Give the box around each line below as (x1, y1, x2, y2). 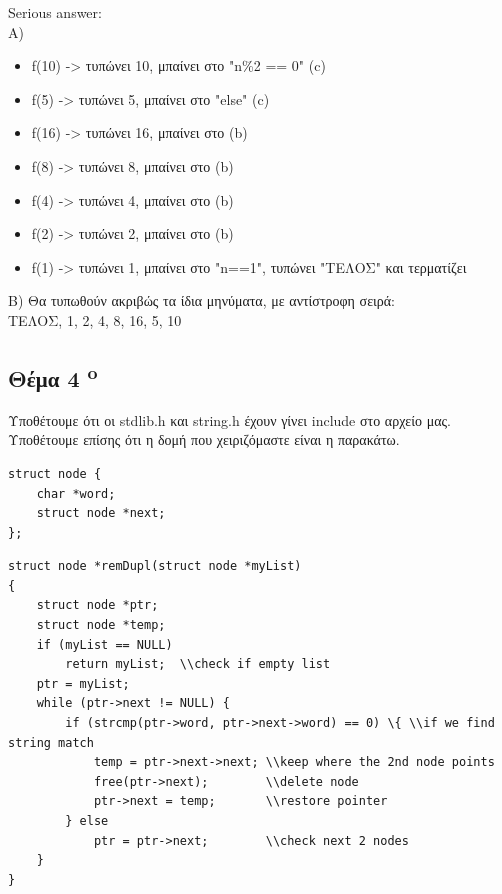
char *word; (36, 486, 116, 501)
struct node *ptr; (36, 598, 159, 613)
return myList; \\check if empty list (65, 657, 331, 672)
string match (8, 735, 94, 750)
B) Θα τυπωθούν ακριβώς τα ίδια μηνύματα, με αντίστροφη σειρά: (8, 290, 395, 311)
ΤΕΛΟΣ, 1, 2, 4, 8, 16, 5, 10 (8, 309, 182, 330)
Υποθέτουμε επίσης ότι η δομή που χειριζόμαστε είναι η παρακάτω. (8, 429, 400, 450)
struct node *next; (36, 506, 166, 521)
